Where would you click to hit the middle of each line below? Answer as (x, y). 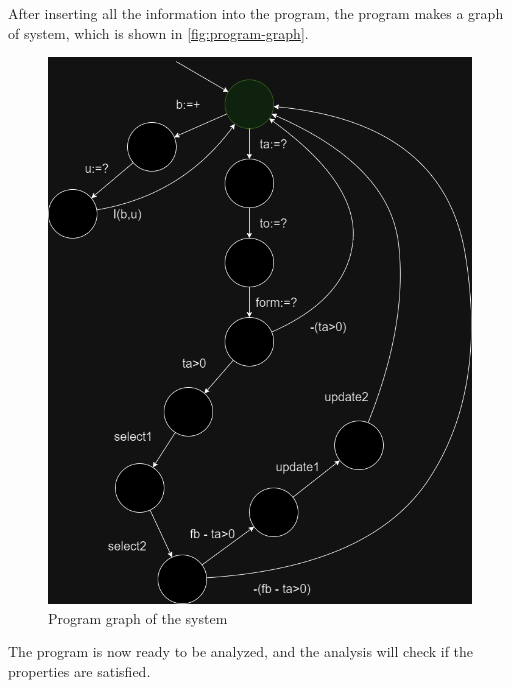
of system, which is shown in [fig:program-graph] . (158, 32)
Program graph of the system (138, 617)
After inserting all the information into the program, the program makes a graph (256, 13)
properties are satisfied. (79, 671)
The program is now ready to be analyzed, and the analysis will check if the (241, 651)
